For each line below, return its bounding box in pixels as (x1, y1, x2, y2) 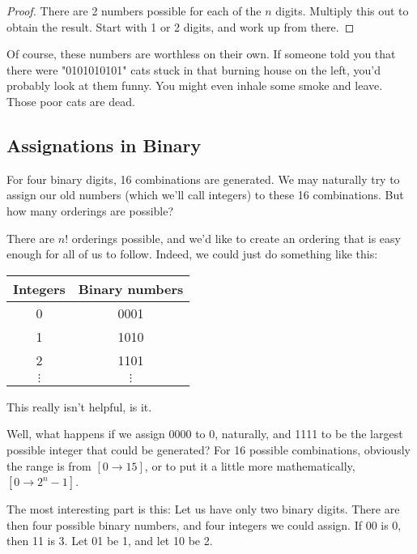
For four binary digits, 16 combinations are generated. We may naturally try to (6, 170, 400, 187)
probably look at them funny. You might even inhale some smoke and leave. (6, 77, 383, 94)
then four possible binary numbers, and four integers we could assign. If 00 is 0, (6, 516, 402, 533)
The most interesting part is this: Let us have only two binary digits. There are (6, 501, 400, 518)
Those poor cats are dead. (6, 92, 135, 109)
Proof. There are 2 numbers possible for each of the (6, 2, 262, 19)
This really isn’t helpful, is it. (6, 398, 152, 415)
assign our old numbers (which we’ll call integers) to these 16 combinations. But (6, 186, 404, 203)
